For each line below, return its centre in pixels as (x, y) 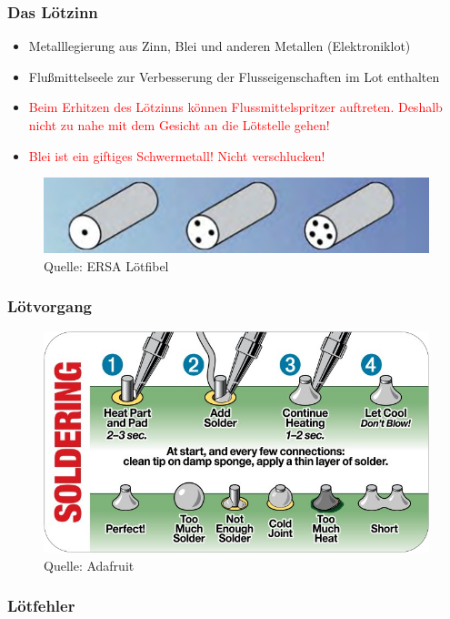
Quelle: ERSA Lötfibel (106, 265)
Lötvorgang (50, 306)
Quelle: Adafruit (89, 565)
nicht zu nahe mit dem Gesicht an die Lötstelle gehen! (179, 125)
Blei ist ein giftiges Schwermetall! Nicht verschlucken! (177, 155)
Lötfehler (41, 606)
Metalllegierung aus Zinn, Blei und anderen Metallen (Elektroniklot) (220, 46)
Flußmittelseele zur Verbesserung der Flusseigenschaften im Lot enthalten (234, 76)
